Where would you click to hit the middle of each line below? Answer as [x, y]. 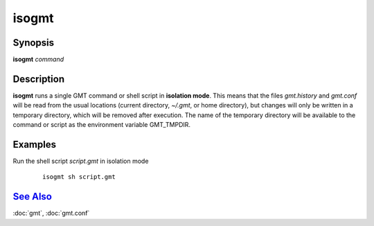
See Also [32, 197]
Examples [35, 145]
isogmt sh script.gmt [79, 177]
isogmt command [38, 60]
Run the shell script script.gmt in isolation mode [81, 161]
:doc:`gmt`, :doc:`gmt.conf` [51, 213]
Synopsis [34, 43]
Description [39, 79]
